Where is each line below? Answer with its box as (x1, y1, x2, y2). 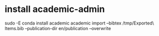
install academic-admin (4, 3, 105, 15)
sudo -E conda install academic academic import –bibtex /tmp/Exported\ (4, 20, 154, 26)
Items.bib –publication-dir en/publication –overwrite (4, 25, 111, 31)
